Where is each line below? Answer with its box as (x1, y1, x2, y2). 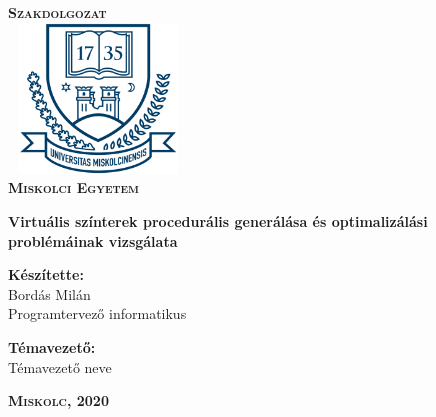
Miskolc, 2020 (8, 390, 109, 411)
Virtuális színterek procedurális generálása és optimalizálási (8, 210, 428, 231)
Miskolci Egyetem (8, 177, 139, 198)
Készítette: (8, 264, 84, 285)
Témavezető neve (8, 356, 112, 377)
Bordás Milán (8, 283, 91, 304)
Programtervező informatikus (8, 303, 187, 324)
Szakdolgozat (8, 2, 107, 22)
